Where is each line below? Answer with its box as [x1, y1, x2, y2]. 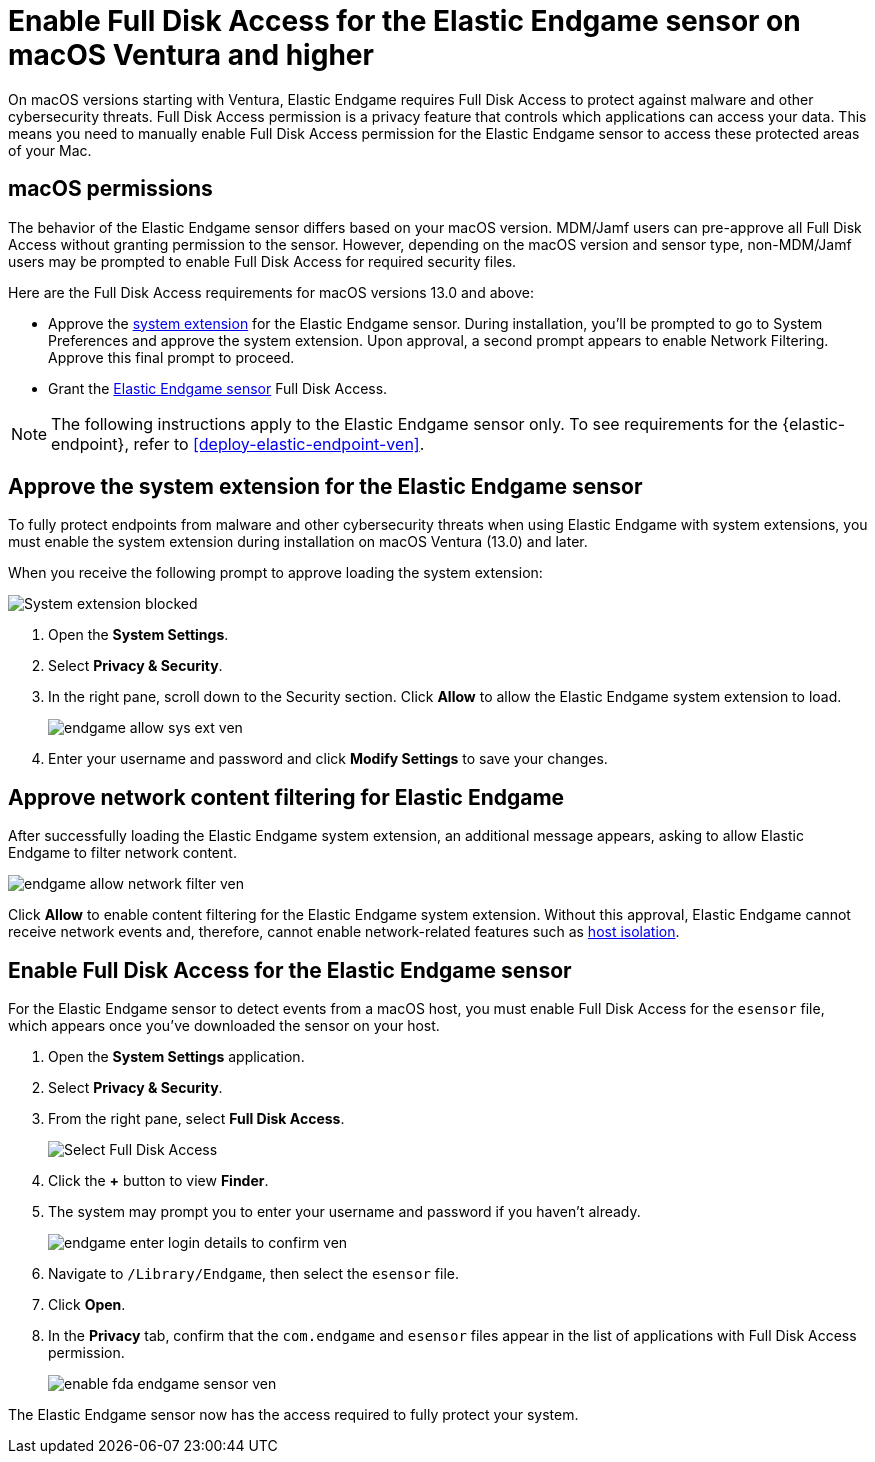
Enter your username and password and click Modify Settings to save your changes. [48, 750, 608, 768]
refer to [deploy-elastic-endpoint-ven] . [133, 433, 425, 454]
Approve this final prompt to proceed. [48, 348, 295, 366]
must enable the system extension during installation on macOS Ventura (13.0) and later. [8, 533, 588, 551]
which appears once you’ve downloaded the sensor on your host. [8, 1017, 440, 1035]
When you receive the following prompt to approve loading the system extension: [8, 564, 543, 582]
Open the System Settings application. [48, 1048, 305, 1066]
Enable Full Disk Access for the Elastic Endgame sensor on [8, 4, 801, 38]
